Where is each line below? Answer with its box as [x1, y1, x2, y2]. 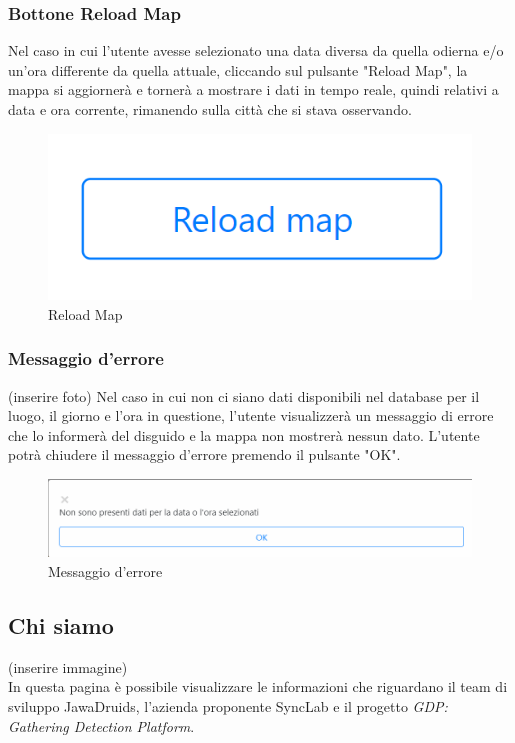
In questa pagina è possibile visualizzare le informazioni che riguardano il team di [8, 676, 508, 697]
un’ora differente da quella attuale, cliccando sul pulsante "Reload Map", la [8, 59, 468, 80]
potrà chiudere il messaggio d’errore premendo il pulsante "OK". [8, 444, 401, 465]
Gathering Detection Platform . [8, 715, 195, 736]
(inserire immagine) [8, 656, 128, 677]
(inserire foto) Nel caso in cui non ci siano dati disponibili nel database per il [8, 385, 480, 406]
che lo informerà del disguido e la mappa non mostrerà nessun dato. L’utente [8, 424, 480, 445]
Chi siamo [8, 609, 114, 640]
